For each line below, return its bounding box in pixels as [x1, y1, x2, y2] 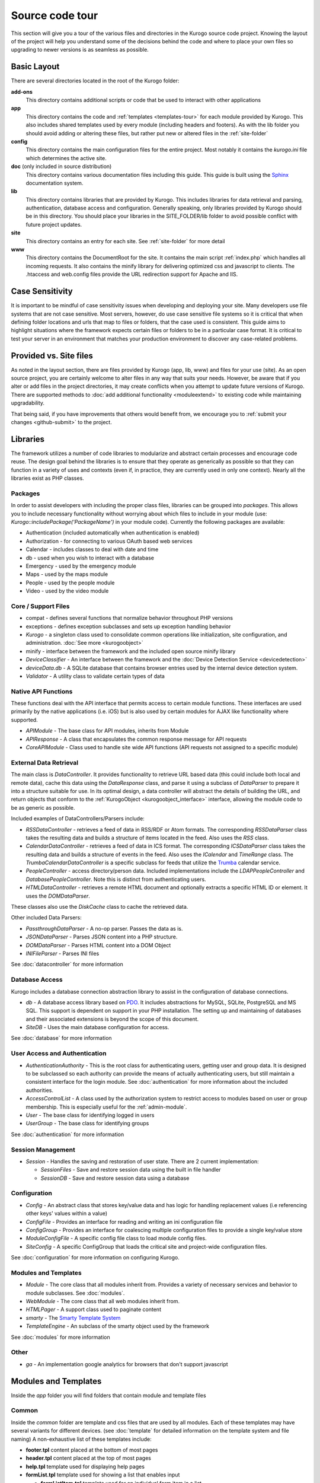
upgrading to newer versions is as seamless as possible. [11, 46, 149, 53]
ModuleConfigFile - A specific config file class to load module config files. [25, 1234, 207, 1242]
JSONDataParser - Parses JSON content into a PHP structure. [25, 933, 178, 940]
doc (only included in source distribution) [11, 163, 112, 170]
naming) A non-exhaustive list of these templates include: [11, 1436, 152, 1443]
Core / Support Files [11, 602, 71, 610]
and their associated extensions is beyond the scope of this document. [25, 1015, 199, 1023]
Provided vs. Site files [11, 351, 93, 361]
